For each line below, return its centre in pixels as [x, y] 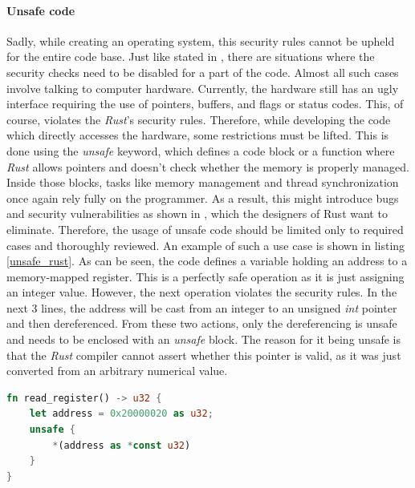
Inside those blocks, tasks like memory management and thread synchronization [203, 182]
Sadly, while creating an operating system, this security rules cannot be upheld [201, 40]
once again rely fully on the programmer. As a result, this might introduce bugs [203, 198]
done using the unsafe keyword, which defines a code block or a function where [201, 150]
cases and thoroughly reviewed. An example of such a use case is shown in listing [206, 245]
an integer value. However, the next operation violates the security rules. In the [202, 292]
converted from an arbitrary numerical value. [117, 371]
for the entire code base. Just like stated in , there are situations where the [191, 56]
